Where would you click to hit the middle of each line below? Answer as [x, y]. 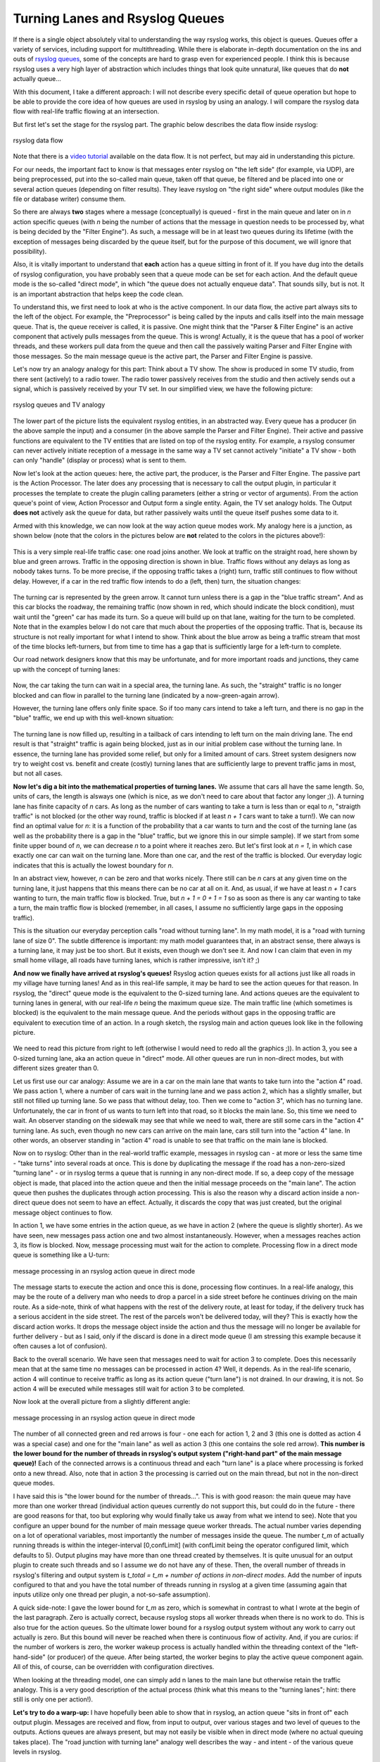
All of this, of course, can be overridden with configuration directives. [114, 1667]
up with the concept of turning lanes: [66, 669]
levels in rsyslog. [37, 1752]
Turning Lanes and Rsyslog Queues [119, 18]
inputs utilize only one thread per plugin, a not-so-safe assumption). [112, 1595]
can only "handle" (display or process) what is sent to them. [100, 460]
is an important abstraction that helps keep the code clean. [99, 294]
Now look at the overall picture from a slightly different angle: [102, 1402]
